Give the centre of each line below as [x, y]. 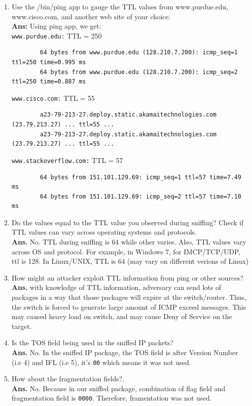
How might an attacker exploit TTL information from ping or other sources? [127, 277]
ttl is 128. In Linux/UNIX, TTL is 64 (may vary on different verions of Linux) [130, 261]
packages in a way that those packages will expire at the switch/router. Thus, [129, 297]
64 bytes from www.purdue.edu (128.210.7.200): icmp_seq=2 [139, 72]
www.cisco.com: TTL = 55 [53, 98]
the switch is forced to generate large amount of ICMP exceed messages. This [129, 306]
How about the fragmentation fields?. [68, 379]
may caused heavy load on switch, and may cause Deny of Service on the [122, 316]
